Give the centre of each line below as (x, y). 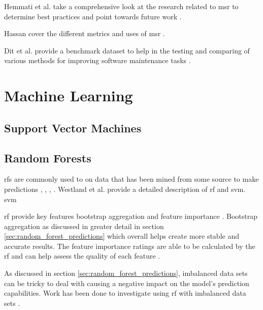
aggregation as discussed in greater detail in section (84, 226)
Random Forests (48, 158)
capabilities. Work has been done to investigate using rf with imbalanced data (125, 293)
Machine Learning (69, 95)
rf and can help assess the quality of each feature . (82, 256)
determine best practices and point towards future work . (93, 16)
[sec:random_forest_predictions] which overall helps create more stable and (122, 236)
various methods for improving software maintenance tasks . (97, 60)
